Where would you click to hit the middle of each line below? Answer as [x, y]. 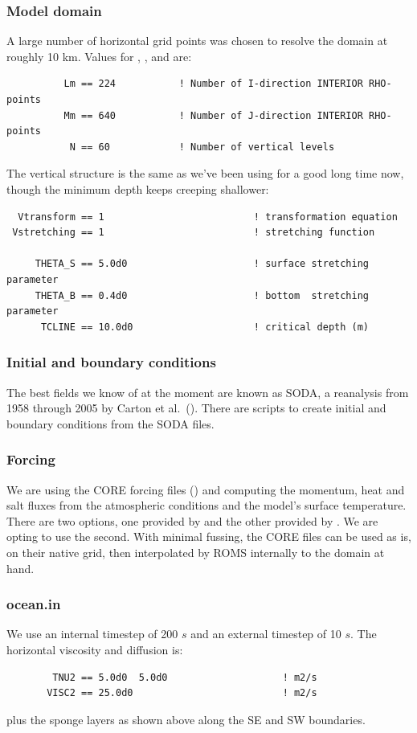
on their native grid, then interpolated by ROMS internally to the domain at [196, 552]
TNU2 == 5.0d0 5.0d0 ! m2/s [185, 677]
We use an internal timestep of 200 [92, 634]
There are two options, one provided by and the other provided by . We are [192, 520]
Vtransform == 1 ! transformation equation [208, 217]
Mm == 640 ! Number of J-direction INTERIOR [213, 115]
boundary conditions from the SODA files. [110, 423]
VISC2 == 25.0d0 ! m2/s [182, 693]
